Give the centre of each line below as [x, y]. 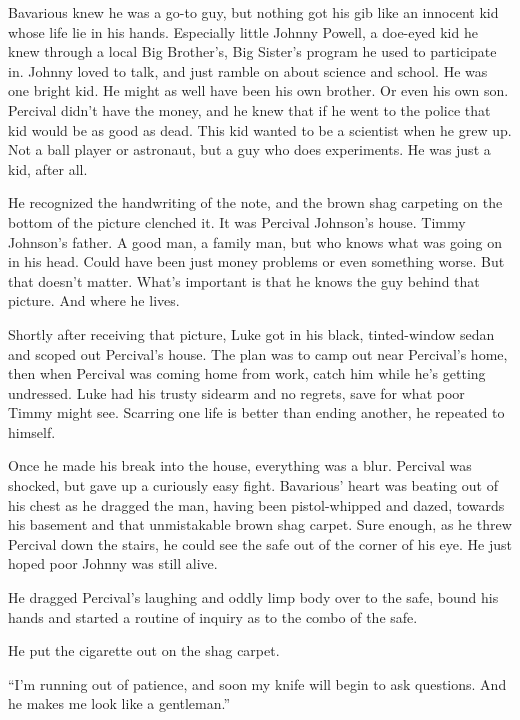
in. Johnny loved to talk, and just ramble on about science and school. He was [248, 70]
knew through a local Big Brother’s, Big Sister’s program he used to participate [252, 51]
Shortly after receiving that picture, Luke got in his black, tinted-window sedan [251, 333]
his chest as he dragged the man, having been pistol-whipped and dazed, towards [256, 504]
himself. [32, 431]
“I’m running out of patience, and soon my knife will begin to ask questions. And [257, 683]
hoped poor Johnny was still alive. [113, 563]
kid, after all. [48, 168]
